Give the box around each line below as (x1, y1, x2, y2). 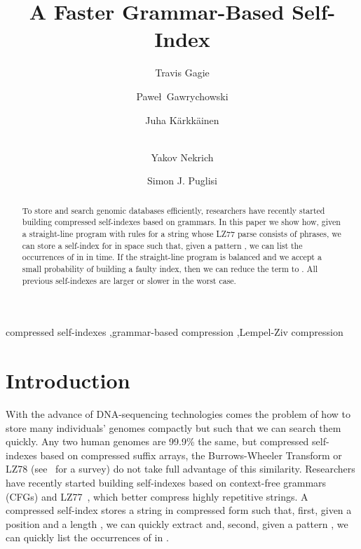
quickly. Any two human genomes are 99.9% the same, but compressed (6, 434, 309, 449)
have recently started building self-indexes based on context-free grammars (6, 475, 327, 489)
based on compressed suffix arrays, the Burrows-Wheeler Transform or (40, 447, 342, 462)
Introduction (6, 366, 130, 395)
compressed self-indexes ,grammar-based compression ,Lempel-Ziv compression (6, 325, 343, 339)
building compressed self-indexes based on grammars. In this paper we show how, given (22, 216, 341, 228)
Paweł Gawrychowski (136, 88, 229, 103)
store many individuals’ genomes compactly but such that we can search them (6, 420, 341, 435)
